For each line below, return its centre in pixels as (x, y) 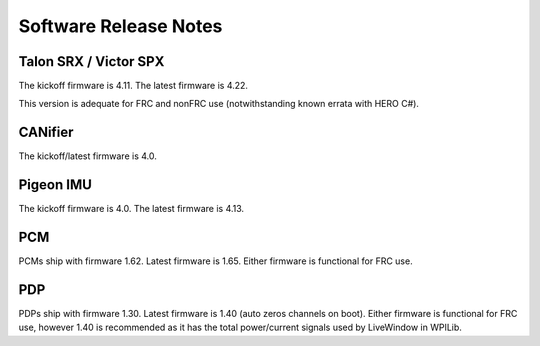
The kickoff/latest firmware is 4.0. (87, 156)
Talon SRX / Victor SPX (91, 61)
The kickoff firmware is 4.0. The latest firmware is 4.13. (131, 209)
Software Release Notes (120, 26)
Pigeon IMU (55, 185)
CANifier (46, 132)
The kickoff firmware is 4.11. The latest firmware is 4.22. (133, 86)
